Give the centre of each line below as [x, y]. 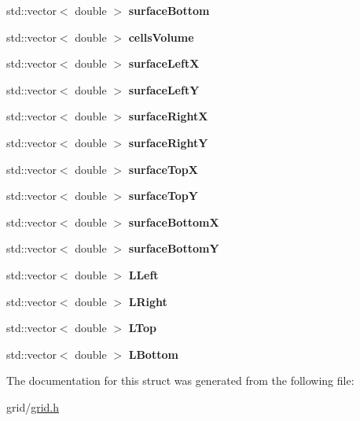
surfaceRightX [168, 116]
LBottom [153, 354]
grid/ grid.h [33, 406]
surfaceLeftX [164, 63]
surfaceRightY [168, 142]
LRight [148, 301]
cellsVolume [161, 37]
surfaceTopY [163, 196]
